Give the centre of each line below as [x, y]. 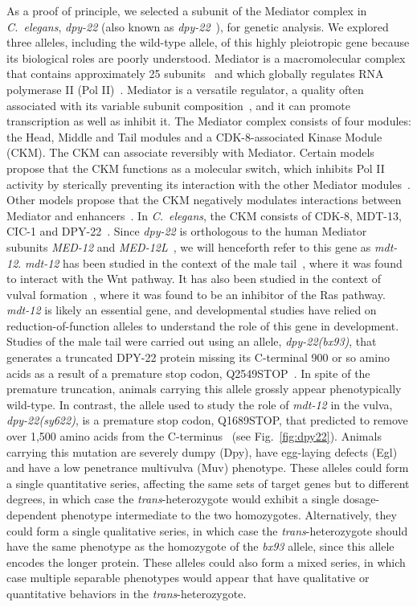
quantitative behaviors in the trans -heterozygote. [127, 593]
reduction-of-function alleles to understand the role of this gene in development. [203, 325]
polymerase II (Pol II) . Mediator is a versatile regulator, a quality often [185, 89]
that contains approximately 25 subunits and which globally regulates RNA [195, 74]
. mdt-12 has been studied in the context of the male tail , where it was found [210, 262]
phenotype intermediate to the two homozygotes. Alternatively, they [229, 515]
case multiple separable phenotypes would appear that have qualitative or [188, 578]
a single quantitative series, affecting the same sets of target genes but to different [208, 483]
